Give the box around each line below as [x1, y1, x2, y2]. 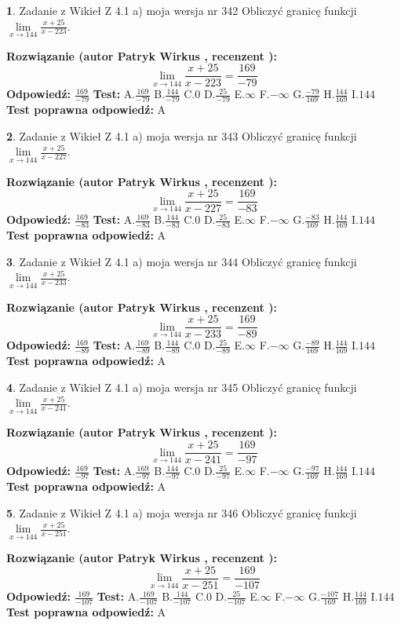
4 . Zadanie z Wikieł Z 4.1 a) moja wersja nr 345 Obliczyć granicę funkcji [6, 378, 357, 395]
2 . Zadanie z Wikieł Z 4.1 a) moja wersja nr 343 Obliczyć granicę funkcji [6, 127, 357, 144]
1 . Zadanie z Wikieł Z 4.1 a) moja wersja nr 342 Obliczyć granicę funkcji [6, 2, 357, 18]
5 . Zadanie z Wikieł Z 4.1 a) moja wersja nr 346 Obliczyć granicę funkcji [6, 504, 357, 521]
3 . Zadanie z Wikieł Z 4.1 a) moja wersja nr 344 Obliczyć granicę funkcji [6, 253, 357, 269]
